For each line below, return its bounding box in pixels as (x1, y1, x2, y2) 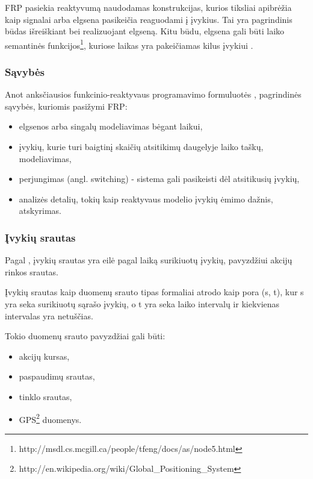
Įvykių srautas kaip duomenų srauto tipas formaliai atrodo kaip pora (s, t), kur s (5, 286, 304, 298)
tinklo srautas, (19, 390, 72, 402)
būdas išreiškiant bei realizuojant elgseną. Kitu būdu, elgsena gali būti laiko (5, 25, 285, 37)
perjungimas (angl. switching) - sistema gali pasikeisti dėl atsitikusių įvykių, (19, 172, 300, 185)
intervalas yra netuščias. (5, 309, 93, 322)
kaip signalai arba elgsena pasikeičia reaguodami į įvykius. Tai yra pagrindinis (5, 13, 293, 25)
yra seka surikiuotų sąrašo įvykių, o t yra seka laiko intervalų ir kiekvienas (5, 298, 280, 310)
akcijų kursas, (19, 349, 70, 362)
